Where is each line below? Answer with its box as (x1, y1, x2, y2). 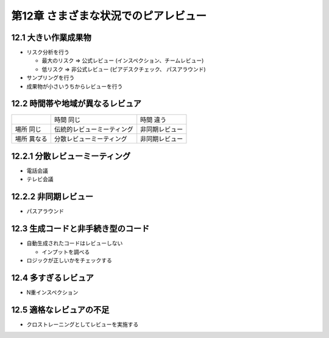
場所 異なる (15, 134, 48, 143)
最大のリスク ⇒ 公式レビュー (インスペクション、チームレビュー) (41, 57, 204, 64)
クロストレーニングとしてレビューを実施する (26, 320, 139, 328)
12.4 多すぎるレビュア (11, 272, 94, 283)
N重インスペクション (26, 289, 79, 296)
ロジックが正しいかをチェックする (26, 257, 112, 264)
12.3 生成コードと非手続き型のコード (11, 223, 150, 234)
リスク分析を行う (26, 49, 69, 56)
